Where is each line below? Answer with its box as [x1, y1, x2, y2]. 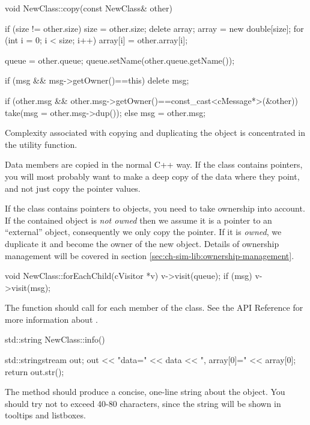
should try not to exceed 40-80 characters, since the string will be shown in [5, 397, 281, 409]
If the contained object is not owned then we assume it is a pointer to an [5, 213, 272, 226]
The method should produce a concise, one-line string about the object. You [5, 385, 285, 398]
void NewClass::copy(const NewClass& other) [5, 2, 172, 14]
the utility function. [5, 138, 77, 150]
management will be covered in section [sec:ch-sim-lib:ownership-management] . [5, 249, 294, 261]
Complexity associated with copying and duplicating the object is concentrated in [5, 126, 306, 139]
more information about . [5, 313, 98, 325]
